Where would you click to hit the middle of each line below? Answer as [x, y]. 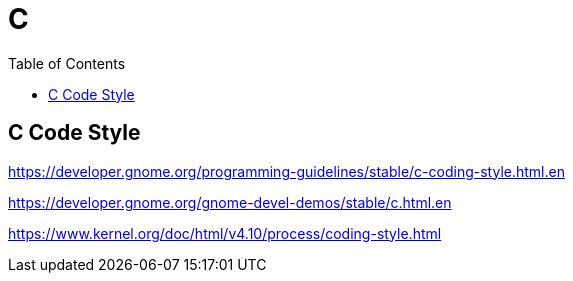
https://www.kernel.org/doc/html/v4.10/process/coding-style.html [225, 233]
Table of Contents [67, 63]
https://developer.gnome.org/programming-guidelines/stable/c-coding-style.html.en [286, 171]
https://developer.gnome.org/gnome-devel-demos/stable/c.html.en [230, 202]
